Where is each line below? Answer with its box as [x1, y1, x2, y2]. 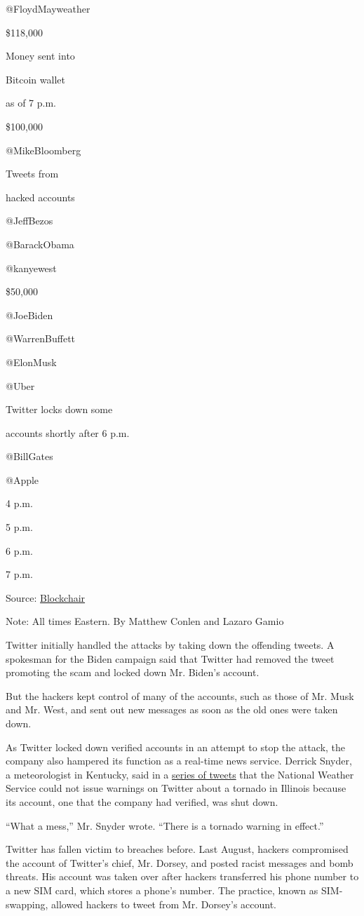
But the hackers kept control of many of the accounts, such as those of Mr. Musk [6, 688, 354, 703]
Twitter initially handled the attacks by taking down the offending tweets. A [6, 638, 335, 652]
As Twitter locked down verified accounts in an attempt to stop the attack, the [6, 739, 346, 754]
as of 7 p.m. [6, 95, 57, 110]
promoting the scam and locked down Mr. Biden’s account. [6, 665, 259, 680]
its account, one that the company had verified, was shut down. [6, 794, 278, 809]
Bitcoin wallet [6, 72, 65, 86]
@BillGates [6, 449, 53, 464]
